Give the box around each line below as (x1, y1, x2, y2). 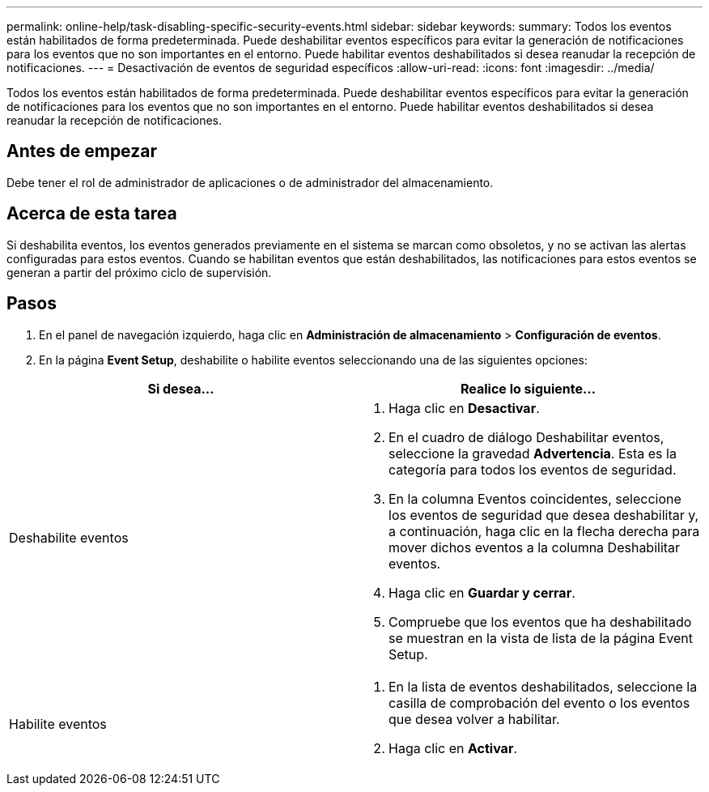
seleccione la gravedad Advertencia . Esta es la (388, 445, 677, 462)
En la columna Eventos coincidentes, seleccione (388, 490, 681, 507)
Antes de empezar (6, 141, 157, 162)
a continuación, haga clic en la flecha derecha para (388, 522, 700, 539)
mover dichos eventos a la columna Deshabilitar (388, 539, 681, 556)
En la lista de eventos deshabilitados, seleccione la (388, 678, 698, 695)
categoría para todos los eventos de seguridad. (388, 461, 677, 478)
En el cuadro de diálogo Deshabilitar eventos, (388, 428, 664, 445)
